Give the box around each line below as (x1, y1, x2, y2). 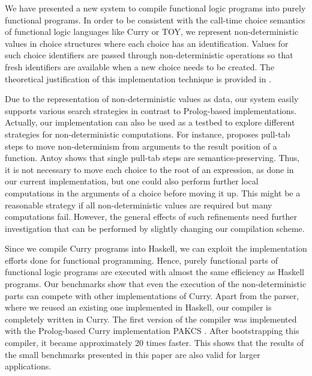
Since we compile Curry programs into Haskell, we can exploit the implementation (5, 242, 307, 255)
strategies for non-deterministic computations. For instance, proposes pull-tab (5, 127, 290, 140)
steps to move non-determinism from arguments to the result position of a (5, 139, 277, 152)
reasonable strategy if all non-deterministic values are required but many (5, 198, 272, 211)
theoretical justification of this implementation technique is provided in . (5, 72, 272, 85)
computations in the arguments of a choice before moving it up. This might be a (5, 186, 301, 199)
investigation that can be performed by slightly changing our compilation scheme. (5, 222, 305, 234)
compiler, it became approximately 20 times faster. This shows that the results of (5, 336, 304, 349)
